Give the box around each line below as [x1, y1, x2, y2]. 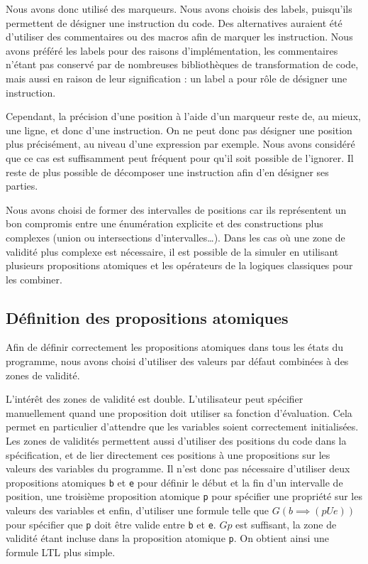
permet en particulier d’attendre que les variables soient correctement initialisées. [6, 419, 359, 434]
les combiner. [6, 271, 62, 286]
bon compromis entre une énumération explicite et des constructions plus [6, 216, 323, 231]
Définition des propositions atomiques [6, 306, 289, 328]
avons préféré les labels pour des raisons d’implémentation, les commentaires [6, 43, 338, 58]
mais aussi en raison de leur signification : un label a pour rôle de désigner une [6, 70, 347, 85]
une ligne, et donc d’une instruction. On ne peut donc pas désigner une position [6, 122, 352, 137]
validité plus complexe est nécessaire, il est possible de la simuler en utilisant [6, 244, 339, 259]
